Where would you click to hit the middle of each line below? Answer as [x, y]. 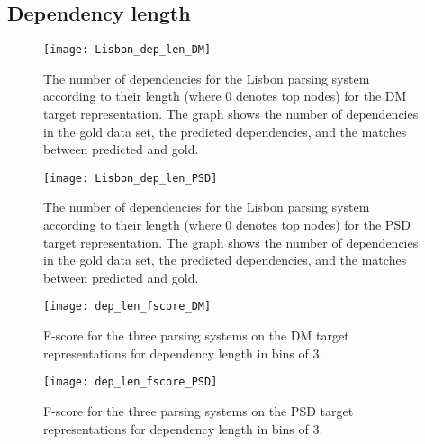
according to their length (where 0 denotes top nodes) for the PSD [227, 225]
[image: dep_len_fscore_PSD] [131, 382]
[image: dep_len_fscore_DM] [127, 307]
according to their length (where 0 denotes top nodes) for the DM [225, 96]
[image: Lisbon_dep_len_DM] [127, 50]
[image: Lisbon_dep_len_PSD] [131, 178]
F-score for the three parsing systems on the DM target [196, 335]
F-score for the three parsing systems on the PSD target [199, 410]
